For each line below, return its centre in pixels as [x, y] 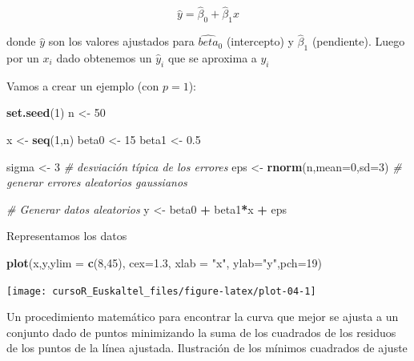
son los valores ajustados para [121, 41]
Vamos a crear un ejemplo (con [83, 85]
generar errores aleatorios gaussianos [97, 182]
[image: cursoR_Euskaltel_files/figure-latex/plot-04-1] [161, 291]
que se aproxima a [212, 58]
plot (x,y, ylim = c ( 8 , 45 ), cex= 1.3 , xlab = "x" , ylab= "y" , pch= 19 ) [164, 262]
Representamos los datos [67, 236]
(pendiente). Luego [358, 41]
